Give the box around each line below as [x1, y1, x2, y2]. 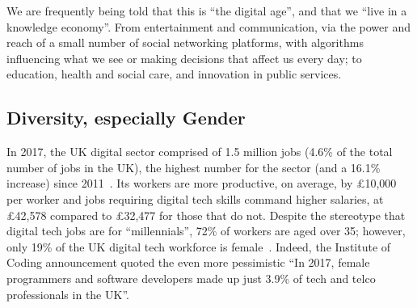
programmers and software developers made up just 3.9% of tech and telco [6, 269, 376, 286]
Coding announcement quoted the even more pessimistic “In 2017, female [6, 254, 370, 271]
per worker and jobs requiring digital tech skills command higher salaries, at [6, 190, 384, 207]
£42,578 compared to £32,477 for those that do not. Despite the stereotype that [6, 206, 406, 223]
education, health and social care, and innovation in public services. [6, 65, 342, 82]
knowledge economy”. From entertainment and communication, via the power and [6, 18, 411, 35]
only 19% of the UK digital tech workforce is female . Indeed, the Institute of [6, 238, 391, 255]
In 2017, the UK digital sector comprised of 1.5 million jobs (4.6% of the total [6, 143, 393, 160]
